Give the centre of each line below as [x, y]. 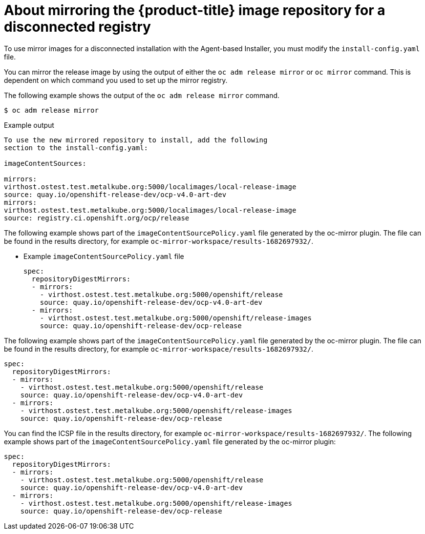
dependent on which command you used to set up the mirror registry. [116, 80]
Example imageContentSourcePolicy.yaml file [104, 256]
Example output [29, 125]
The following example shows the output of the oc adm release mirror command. [142, 95]
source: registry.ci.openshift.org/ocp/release [97, 218]
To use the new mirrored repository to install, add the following [136, 140]
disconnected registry [77, 27]
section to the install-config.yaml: [76, 148]
